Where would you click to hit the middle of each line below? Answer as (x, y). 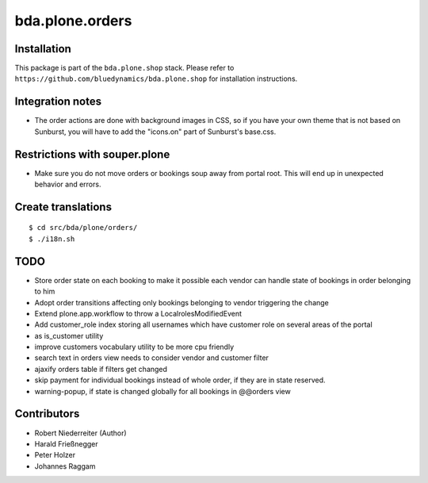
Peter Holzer (55, 455)
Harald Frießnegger (66, 443)
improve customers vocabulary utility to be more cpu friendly (134, 347)
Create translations (63, 207)
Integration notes (58, 102)
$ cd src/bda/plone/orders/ (83, 228)
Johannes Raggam (65, 466)
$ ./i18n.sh (52, 239)
